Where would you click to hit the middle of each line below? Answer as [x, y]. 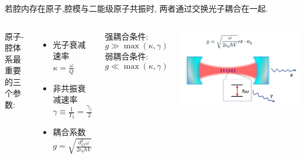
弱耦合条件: [127, 56]
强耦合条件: [127, 36]
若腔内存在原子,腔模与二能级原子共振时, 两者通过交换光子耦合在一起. [137, 8]
